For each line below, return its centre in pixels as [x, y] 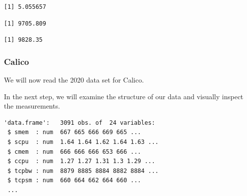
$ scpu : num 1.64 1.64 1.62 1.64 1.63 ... [83, 142]
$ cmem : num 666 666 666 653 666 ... [74, 152]
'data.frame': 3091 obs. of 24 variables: [80, 123]
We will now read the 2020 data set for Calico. [74, 80]
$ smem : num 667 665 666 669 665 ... [74, 132]
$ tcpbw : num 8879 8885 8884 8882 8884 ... [83, 171]
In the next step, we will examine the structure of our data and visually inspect [124, 96]
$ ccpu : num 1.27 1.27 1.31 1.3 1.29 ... [81, 161]
